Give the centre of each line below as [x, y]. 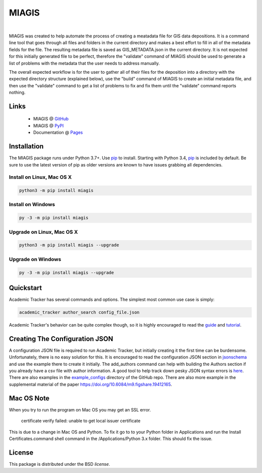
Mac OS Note [29, 398]
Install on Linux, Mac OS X [41, 177]
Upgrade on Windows [35, 259]
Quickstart [25, 288]
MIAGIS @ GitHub [51, 119]
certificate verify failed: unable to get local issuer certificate [81, 421]
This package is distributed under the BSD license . [59, 464]
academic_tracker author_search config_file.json [79, 312]
